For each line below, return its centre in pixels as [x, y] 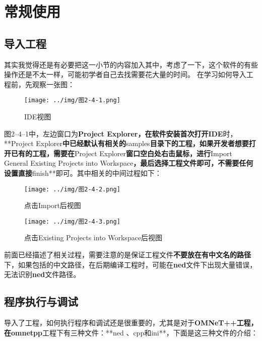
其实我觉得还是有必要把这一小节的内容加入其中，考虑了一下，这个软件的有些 [131, 64]
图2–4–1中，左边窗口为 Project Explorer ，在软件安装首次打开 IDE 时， [121, 133]
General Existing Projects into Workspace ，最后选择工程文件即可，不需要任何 [129, 163]
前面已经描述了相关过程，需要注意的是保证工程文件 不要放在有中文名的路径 [127, 255]
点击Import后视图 [53, 205]
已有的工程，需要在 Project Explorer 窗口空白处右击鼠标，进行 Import [121, 153]
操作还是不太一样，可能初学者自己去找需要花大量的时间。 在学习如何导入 [125, 74]
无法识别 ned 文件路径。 [42, 274]
